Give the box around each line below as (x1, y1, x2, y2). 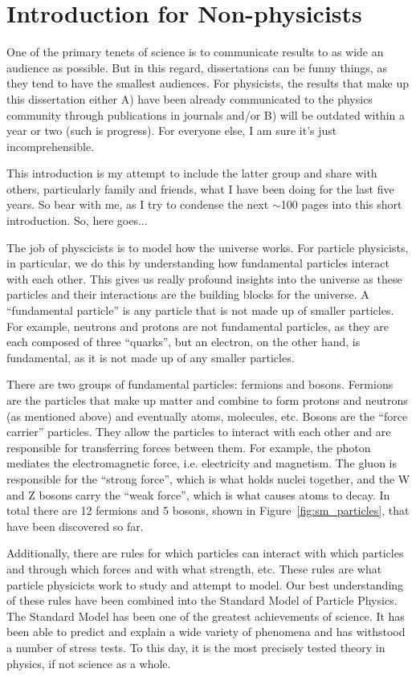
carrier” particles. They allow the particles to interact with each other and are (6, 423, 391, 440)
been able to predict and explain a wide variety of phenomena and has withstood (6, 623, 406, 640)
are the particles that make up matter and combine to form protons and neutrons (6, 392, 408, 408)
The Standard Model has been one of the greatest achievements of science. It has (6, 607, 405, 624)
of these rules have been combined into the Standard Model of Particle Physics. (6, 592, 398, 609)
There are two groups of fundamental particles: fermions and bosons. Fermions (6, 376, 394, 393)
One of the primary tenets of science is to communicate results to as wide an (6, 43, 384, 60)
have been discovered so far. (6, 517, 144, 534)
